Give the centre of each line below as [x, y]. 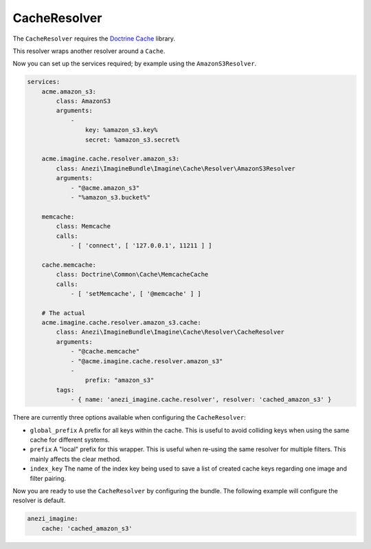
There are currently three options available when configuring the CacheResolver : [130, 418]
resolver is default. [39, 500]
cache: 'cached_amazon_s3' [87, 528]
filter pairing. [48, 478]
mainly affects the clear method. [76, 459]
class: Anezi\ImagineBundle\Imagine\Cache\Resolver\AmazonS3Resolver [176, 168]
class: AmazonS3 [83, 101]
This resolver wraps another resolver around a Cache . [89, 51]
